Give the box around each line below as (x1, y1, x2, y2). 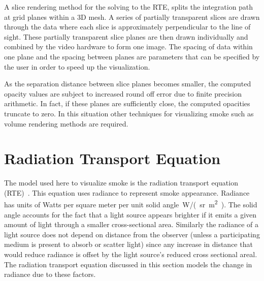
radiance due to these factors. (4, 269, 96, 279)
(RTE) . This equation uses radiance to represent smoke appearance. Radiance (4, 187, 250, 198)
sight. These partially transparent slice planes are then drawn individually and (4, 31, 248, 42)
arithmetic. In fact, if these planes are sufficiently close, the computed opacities (4, 98, 250, 109)
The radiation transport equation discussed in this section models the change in (4, 259, 252, 269)
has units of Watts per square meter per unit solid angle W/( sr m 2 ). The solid (4, 198, 257, 210)
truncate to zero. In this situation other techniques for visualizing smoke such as (4, 108, 254, 118)
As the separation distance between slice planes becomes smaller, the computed (4, 78, 251, 89)
